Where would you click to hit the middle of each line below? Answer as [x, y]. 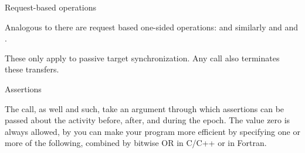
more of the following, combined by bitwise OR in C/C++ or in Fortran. [136, 143]
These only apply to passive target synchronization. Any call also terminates [142, 58]
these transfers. [32, 69]
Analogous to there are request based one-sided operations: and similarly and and [152, 27]
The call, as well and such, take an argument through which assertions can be [145, 108]
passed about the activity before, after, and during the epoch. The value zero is [148, 120]
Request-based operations [51, 7]
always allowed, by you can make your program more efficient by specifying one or [152, 131]
